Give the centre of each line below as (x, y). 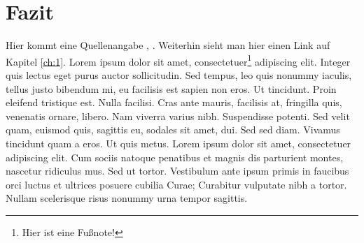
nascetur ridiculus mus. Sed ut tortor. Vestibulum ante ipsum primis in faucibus (177, 171)
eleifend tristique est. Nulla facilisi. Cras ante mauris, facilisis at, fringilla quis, (174, 102)
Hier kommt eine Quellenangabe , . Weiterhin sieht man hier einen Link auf (168, 45)
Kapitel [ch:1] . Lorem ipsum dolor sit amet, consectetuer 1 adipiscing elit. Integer (178, 60)
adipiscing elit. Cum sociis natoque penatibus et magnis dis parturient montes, (175, 157)
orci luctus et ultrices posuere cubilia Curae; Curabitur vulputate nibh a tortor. (176, 184)
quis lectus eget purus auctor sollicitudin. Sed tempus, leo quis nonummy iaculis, (179, 74)
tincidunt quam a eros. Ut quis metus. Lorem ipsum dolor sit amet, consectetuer (178, 143)
